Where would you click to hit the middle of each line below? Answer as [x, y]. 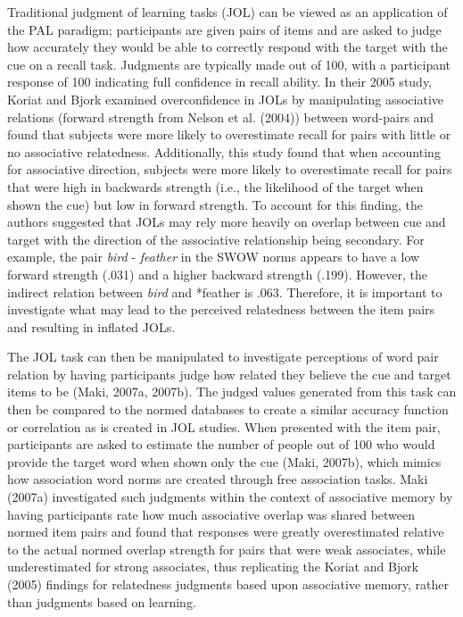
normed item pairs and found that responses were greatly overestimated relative [226, 532]
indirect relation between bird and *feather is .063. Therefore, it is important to [225, 292]
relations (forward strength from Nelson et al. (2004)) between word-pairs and [221, 117]
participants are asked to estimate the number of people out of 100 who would [221, 444]
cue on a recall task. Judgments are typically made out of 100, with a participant [229, 64]
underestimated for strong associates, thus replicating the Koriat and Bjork [213, 567]
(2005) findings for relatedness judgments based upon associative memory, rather [228, 584]
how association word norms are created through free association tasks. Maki [218, 479]
